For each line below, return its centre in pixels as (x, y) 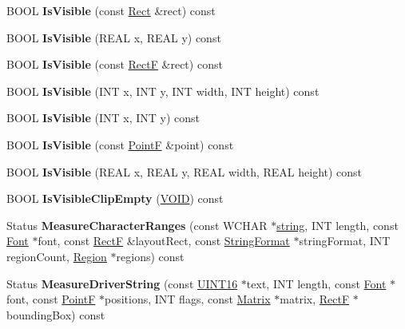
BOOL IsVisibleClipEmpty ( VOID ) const (115, 198)
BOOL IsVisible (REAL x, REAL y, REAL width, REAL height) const (185, 171)
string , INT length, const (337, 225)
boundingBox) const (56, 314)
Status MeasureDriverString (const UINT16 (122, 283)
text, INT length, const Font (316, 283)
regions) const (150, 256)
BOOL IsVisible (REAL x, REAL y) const (114, 37)
